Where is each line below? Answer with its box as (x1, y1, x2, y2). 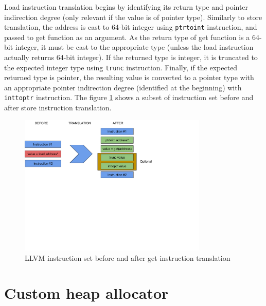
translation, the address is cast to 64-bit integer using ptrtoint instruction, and (4, 22, 257, 32)
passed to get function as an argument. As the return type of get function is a (4, 31, 250, 42)
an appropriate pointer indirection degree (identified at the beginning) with (4, 82, 242, 92)
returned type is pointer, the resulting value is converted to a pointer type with (4, 72, 254, 83)
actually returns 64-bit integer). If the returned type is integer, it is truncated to (4, 52, 258, 63)
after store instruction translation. (4, 102, 112, 113)
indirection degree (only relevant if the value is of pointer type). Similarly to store (4, 11, 262, 22)
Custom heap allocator (4, 282, 169, 303)
